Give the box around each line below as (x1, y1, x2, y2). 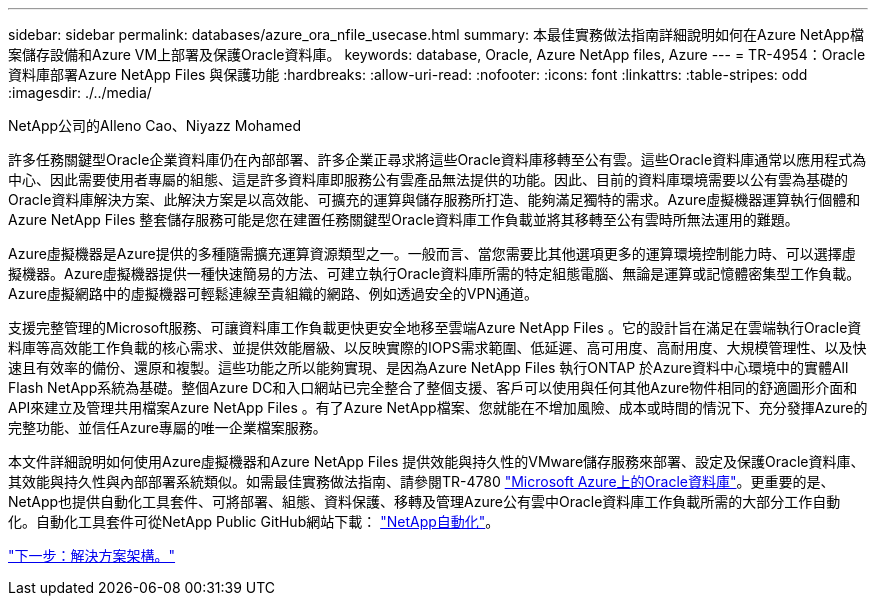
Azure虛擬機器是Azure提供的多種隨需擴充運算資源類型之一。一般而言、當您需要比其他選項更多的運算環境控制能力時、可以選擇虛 (8, 245, 856, 262)
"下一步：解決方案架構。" (8, 547, 176, 564)
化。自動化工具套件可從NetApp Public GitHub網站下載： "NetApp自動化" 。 (8, 513, 500, 530)
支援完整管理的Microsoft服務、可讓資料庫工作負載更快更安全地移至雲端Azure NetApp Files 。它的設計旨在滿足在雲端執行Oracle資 (8, 319, 862, 336)
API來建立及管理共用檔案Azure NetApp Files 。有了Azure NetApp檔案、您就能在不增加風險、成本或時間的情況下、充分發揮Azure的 (8, 399, 868, 416)
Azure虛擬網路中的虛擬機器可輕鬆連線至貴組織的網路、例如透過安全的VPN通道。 (8, 285, 539, 302)
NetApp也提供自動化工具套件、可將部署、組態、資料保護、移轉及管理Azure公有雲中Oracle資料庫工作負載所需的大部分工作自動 (8, 493, 841, 510)
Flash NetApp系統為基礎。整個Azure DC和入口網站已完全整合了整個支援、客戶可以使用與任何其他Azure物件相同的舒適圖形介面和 (8, 379, 858, 396)
